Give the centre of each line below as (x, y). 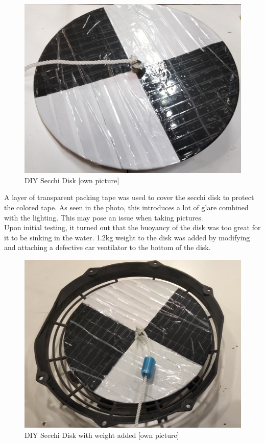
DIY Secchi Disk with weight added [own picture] (102, 435)
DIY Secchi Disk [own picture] (72, 180)
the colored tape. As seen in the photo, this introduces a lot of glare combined (126, 207)
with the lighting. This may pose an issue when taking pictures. (104, 217)
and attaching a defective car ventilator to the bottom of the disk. (107, 247)
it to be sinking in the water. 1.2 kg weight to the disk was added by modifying (127, 237)
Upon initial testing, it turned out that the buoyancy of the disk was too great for (132, 227)
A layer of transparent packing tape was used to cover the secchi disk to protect (129, 197)
